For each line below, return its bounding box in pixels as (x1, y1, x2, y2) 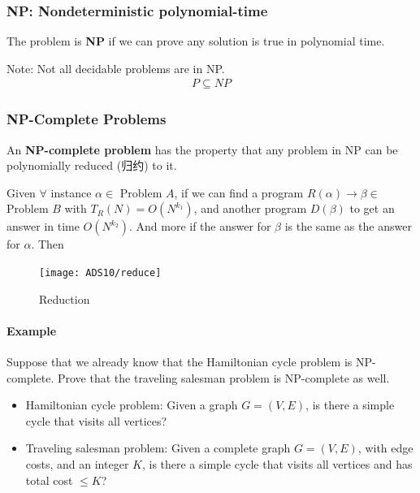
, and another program (193, 200, 307, 217)
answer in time (6, 218, 80, 235)
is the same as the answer (284, 218, 412, 235)
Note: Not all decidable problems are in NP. (6, 59, 225, 76)
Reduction (39, 290, 90, 307)
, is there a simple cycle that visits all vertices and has (141, 456, 413, 473)
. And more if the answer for (128, 218, 271, 235)
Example (6, 322, 57, 339)
